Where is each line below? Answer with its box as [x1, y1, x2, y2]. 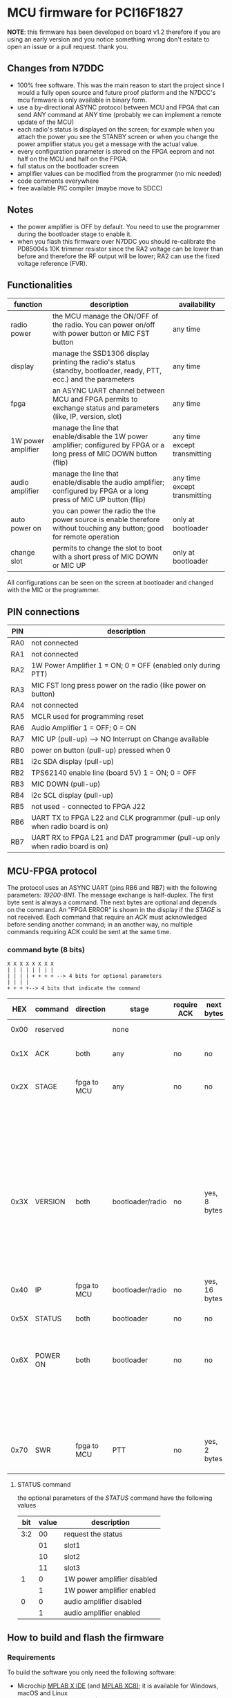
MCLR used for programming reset [30, 712, 144, 722]
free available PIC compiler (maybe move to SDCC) [17, 184, 163, 192]
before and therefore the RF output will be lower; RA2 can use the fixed [17, 251, 220, 260]
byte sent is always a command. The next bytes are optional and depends [7, 898, 217, 906]
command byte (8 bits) [7, 945, 85, 954]
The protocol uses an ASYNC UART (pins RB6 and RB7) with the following [7, 884, 217, 891]
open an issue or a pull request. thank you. [7, 42, 128, 51]
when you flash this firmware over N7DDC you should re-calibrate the [17, 237, 216, 245]
